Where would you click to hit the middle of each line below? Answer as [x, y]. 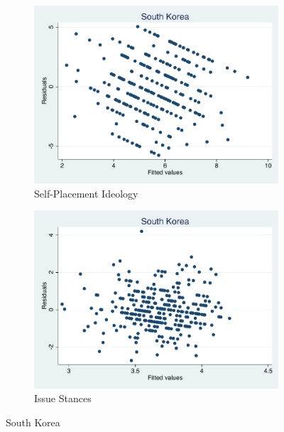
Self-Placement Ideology [86, 193]
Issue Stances [63, 398]
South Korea [33, 422]
